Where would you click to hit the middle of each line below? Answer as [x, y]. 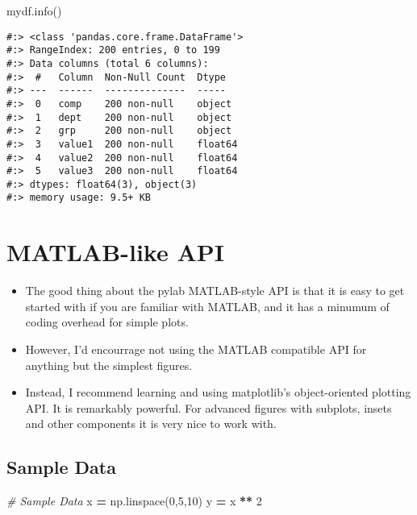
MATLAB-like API [115, 252]
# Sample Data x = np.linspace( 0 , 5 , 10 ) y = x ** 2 [134, 501]
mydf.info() [34, 10]
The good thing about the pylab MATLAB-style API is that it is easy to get [215, 291]
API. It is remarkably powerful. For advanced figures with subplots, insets [208, 407]
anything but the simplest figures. [109, 365]
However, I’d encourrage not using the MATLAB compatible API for [196, 349]
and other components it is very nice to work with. [151, 424]
